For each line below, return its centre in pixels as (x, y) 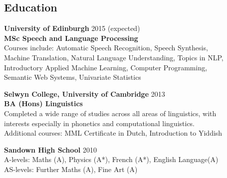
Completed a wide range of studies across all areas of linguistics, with (110, 113)
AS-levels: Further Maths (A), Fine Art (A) (71, 169)
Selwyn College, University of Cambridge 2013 (85, 93)
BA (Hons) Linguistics (43, 103)
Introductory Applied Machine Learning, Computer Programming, (106, 67)
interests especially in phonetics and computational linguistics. (100, 123)
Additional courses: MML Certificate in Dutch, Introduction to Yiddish (113, 133)
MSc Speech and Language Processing (71, 38)
